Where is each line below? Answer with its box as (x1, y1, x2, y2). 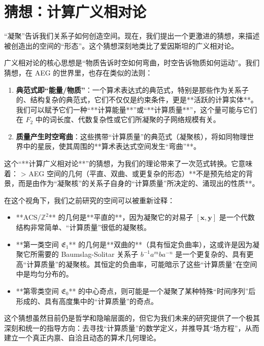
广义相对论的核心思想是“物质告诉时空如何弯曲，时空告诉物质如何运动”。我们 (4, 57, 260, 68)
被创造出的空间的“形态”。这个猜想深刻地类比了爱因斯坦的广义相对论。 (4, 40, 239, 51)
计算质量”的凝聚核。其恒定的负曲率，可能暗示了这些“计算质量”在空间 (26, 258, 257, 269)
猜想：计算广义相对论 (4, 1, 147, 22)
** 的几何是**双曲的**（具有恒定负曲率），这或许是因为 (69, 239, 253, 249)
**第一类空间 (16, 239, 59, 249)
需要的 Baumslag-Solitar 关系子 (37, 249, 139, 259)
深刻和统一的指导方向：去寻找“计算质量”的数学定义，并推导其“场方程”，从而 (4, 322, 259, 333)
